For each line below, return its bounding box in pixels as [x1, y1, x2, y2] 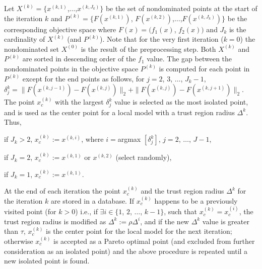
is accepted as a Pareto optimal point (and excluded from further [53, 236, 255, 246]
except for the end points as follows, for [22, 73, 145, 83]
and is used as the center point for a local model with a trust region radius [4, 107, 235, 117]
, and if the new [140, 216, 189, 226]
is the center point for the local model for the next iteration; [46, 226, 232, 236]
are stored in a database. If [50, 195, 135, 206]
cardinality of [4, 34, 45, 44]
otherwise [4, 236, 33, 246]
